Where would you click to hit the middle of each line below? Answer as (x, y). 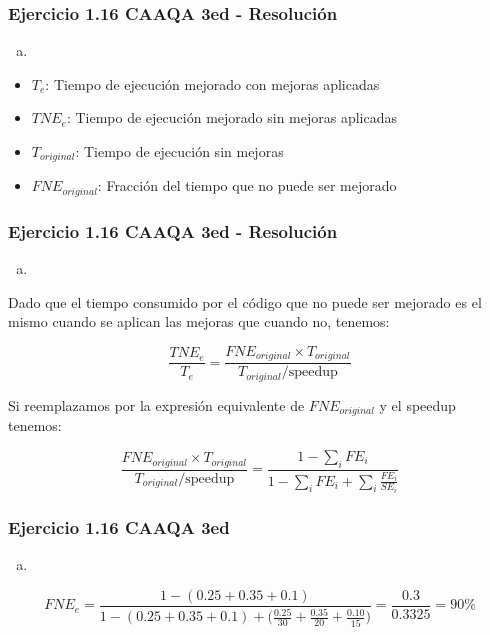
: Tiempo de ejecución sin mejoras (179, 151)
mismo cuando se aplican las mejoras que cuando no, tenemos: (199, 321)
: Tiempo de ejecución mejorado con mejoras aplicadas (212, 83)
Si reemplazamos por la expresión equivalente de (156, 404)
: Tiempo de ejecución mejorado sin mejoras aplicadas (232, 117)
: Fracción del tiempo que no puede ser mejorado (247, 185)
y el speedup (417, 404)
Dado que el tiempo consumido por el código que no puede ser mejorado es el (245, 301)
